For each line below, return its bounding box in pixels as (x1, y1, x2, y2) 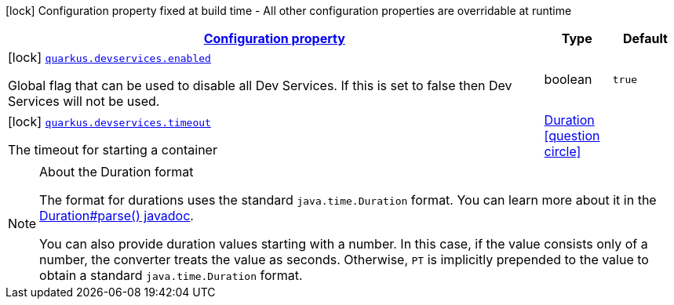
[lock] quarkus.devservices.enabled (8, 49, 211, 65)
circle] (544, 143, 581, 159)
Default (622, 31, 668, 46)
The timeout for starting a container (8, 142, 217, 158)
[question (544, 128, 600, 143)
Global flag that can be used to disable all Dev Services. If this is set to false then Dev (8, 78, 512, 93)
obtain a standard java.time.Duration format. (39, 267, 303, 283)
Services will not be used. (8, 93, 160, 109)
